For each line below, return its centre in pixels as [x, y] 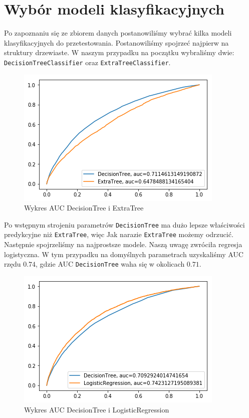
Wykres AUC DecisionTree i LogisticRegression [97, 409]
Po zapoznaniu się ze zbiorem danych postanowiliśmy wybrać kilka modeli [118, 33]
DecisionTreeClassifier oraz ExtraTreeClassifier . [87, 62]
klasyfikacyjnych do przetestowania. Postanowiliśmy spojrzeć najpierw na [116, 42]
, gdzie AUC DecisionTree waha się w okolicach [110, 264]
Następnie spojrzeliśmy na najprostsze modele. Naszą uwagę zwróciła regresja [123, 244]
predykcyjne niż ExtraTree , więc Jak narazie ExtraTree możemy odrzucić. [119, 234]
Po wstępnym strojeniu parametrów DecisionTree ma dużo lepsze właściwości [124, 224]
